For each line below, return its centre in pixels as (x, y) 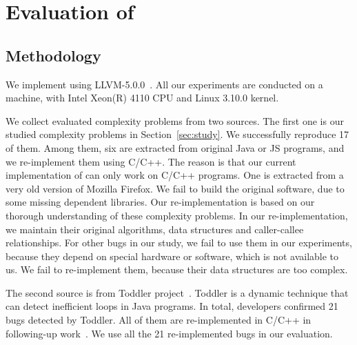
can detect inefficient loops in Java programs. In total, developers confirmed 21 (172, 306)
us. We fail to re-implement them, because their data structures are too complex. (177, 269)
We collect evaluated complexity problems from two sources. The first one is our (175, 120)
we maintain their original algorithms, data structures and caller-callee (155, 229)
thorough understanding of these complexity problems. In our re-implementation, (177, 215)
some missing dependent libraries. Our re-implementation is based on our (160, 202)
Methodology (53, 55)
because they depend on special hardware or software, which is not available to (172, 256)
